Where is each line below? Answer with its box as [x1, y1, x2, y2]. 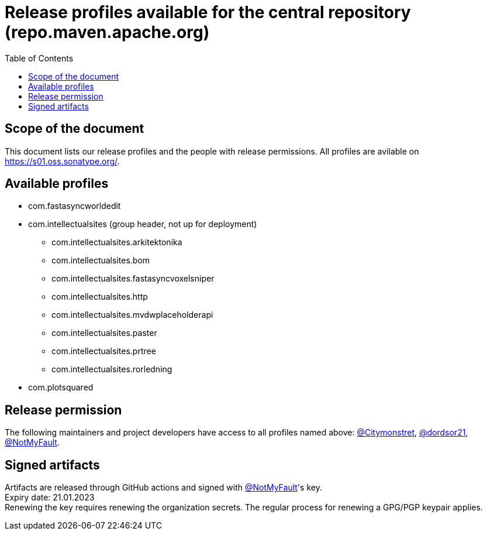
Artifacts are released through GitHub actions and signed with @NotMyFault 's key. [5, 482, 322, 493]
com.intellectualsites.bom [51, 255, 150, 266]
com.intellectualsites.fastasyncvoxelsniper [51, 273, 215, 284]
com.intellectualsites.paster [51, 328, 157, 338]
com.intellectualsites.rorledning [51, 364, 172, 375]
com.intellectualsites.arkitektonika [51, 237, 182, 248]
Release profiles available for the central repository [5, 2, 411, 22]
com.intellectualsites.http [51, 291, 148, 302]
